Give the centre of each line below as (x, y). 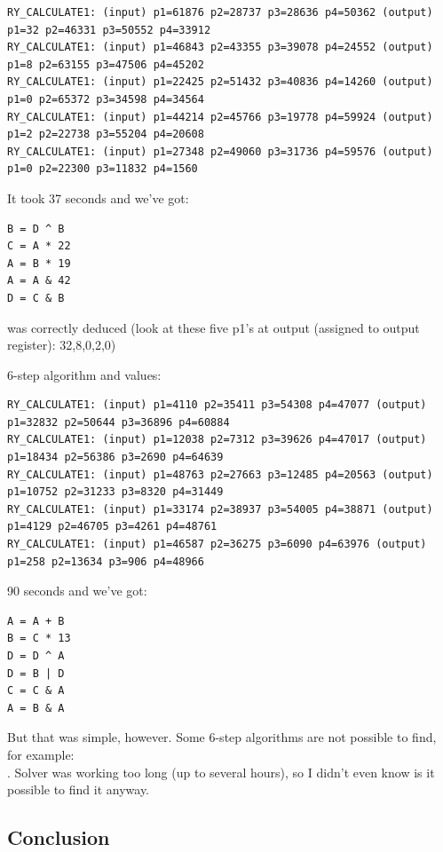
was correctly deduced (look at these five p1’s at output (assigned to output (214, 327)
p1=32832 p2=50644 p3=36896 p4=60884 (119, 422)
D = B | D (36, 673)
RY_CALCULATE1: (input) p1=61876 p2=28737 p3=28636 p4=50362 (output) (220, 12)
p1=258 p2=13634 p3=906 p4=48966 (106, 561)
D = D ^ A (36, 656)
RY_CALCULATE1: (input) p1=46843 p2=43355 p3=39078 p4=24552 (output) (220, 47)
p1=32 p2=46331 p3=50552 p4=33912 (109, 30)
